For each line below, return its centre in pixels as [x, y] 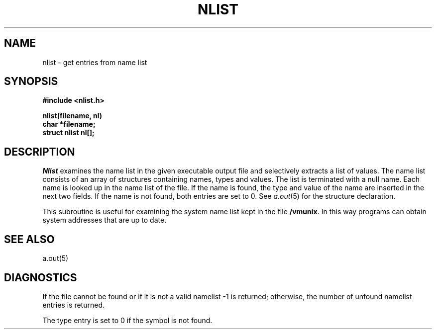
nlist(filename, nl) [72, 116]
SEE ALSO [29, 239]
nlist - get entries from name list [95, 62]
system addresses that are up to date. [105, 220]
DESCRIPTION [40, 152]
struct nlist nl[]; [68, 133]
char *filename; [69, 124]
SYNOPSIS [31, 82]
